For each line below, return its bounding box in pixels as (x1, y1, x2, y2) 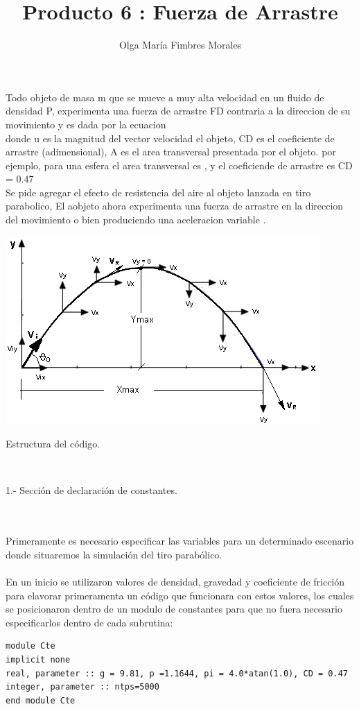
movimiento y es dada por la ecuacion (6, 117, 166, 131)
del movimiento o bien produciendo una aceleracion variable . (6, 212, 266, 227)
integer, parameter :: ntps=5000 (6, 682, 159, 692)
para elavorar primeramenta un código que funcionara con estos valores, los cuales (6, 588, 354, 602)
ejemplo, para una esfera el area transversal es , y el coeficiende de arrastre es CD (6, 157, 353, 172)
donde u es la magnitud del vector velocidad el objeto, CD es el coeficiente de (6, 130, 335, 145)
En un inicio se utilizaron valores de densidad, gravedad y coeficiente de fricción (6, 574, 345, 588)
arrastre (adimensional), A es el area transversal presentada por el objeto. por (6, 144, 336, 159)
